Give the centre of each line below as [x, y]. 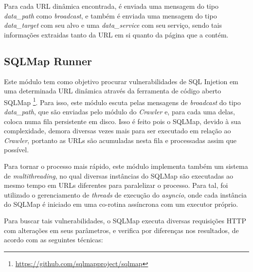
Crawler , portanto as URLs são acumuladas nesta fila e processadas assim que [120, 140]
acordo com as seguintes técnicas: [54, 240]
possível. [17, 150]
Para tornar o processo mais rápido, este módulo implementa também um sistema [126, 166]
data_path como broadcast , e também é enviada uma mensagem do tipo [110, 15]
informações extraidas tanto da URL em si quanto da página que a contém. [116, 34]
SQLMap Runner [48, 61]
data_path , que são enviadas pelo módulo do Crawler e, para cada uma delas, [119, 112]
